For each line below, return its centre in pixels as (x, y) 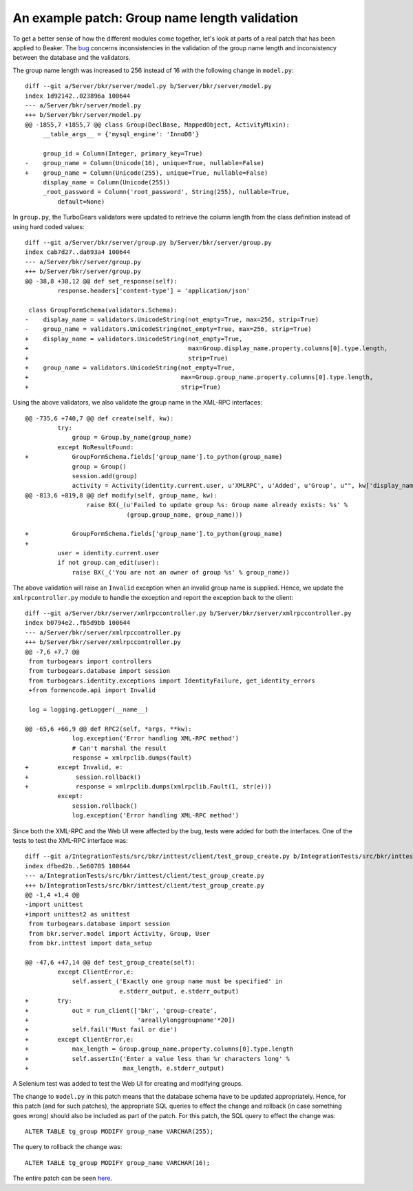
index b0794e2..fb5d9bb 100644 (78, 623)
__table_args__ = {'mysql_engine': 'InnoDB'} (121, 135)
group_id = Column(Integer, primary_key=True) (123, 153)
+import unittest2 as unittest (78, 914)
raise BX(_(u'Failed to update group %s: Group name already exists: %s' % (217, 505)
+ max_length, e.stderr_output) (125, 1068)
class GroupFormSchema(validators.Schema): (103, 310)
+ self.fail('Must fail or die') (102, 1030)
